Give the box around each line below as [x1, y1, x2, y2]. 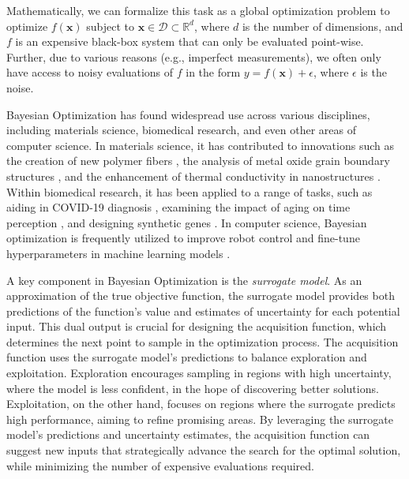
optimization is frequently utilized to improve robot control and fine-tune [6, 230, 360, 246]
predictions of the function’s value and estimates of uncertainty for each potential [6, 302, 400, 319]
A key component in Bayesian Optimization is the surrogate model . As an [6, 271, 362, 288]
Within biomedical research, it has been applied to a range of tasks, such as [6, 183, 373, 200]
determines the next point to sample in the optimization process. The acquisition [6, 333, 399, 350]
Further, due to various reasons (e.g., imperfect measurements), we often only [6, 48, 381, 65]
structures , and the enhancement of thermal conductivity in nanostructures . [6, 167, 381, 184]
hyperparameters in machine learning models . [6, 245, 231, 261]
